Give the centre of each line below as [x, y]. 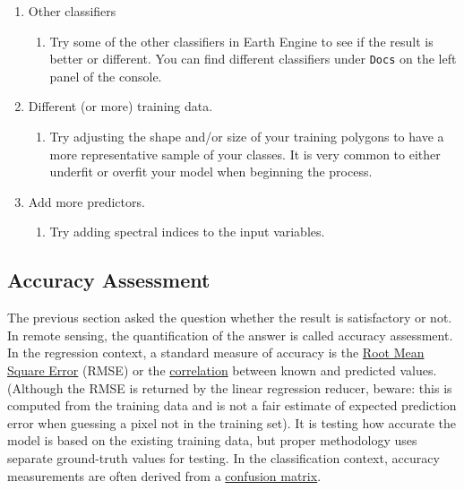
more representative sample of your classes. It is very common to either [245, 154]
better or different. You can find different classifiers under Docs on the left [253, 59]
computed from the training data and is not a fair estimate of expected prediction [232, 405]
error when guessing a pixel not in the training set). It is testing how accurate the [232, 422]
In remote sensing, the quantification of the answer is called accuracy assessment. [230, 335]
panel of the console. [106, 76]
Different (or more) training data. [120, 106]
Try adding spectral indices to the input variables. [187, 232]
